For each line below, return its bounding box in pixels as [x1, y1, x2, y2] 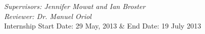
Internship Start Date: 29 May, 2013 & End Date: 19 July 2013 [4, 20, 201, 31]
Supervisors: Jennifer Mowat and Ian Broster [4, 1, 145, 11]
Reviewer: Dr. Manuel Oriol [4, 10, 92, 21]
